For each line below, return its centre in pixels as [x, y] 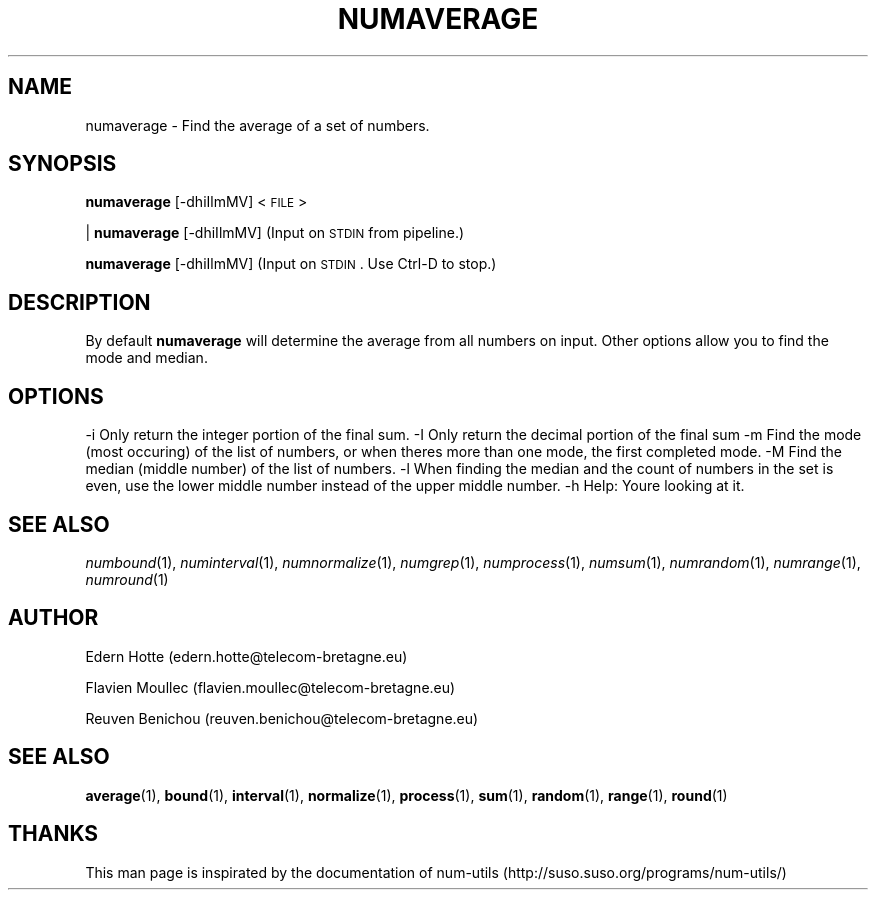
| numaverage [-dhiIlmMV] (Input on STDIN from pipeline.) [275, 233]
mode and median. [146, 358]
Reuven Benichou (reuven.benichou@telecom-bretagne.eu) [282, 718]
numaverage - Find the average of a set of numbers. [257, 125]
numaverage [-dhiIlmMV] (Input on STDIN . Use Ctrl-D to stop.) [291, 264]
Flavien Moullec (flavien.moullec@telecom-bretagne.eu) [270, 687]
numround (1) [127, 579]
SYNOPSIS [62, 164]
